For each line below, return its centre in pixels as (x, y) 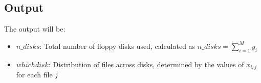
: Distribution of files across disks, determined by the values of (146, 64)
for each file (34, 75)
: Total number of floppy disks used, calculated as (117, 46)
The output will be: (35, 29)
